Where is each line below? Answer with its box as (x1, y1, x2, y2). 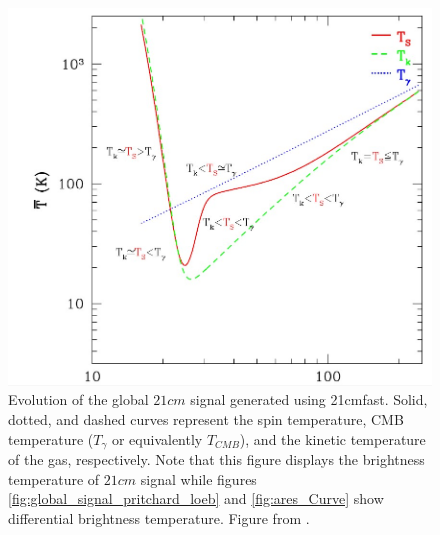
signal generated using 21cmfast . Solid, (190, 389, 428, 410)
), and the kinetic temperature (239, 428, 426, 449)
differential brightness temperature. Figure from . (8, 507, 310, 528)
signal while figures (140, 468, 257, 489)
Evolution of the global (8, 389, 149, 410)
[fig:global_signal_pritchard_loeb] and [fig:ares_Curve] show (8, 488, 384, 509)
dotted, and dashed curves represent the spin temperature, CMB (8, 409, 404, 430)
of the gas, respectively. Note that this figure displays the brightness (8, 449, 425, 470)
